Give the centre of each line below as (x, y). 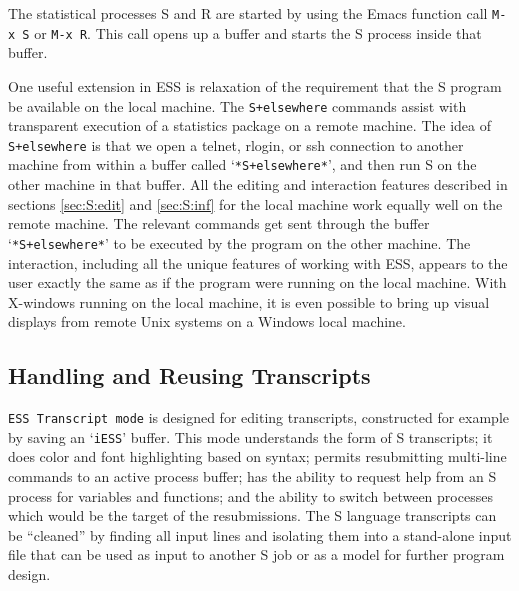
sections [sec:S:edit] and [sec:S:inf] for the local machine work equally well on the (255, 203)
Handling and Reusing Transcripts (189, 375)
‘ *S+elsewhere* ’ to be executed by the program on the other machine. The (239, 242)
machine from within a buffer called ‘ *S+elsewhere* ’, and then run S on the (242, 164)
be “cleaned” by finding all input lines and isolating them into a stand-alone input (260, 534)
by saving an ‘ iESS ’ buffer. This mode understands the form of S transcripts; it (250, 436)
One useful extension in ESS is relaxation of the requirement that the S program (255, 85)
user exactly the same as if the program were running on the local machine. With (257, 282)
